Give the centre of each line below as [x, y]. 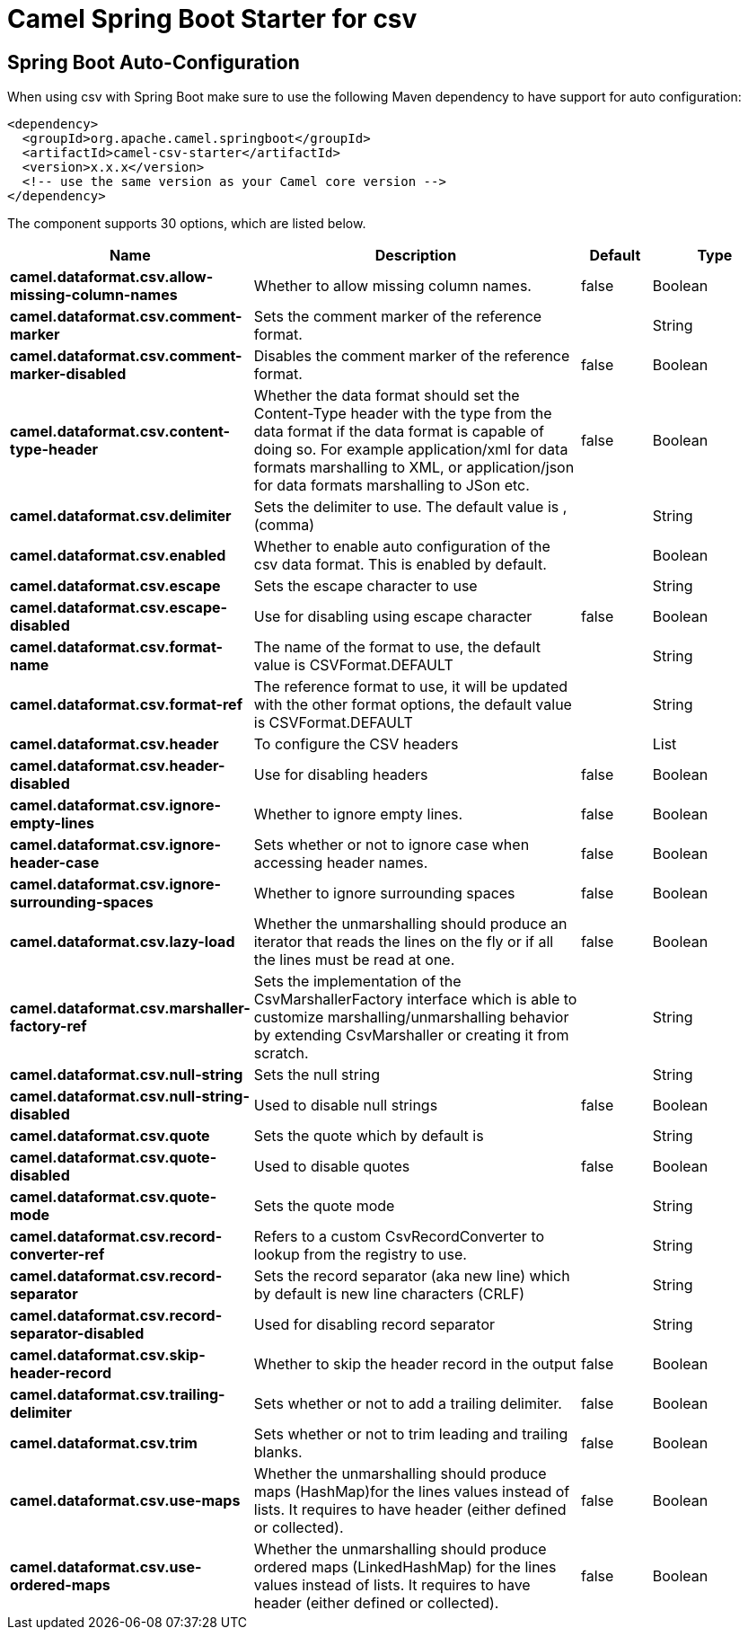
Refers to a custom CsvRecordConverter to [399, 1237]
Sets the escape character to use [365, 586]
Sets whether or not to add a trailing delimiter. [408, 1404]
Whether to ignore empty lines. [358, 814]
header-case [55, 863]
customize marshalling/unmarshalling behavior [411, 1018]
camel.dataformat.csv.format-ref [126, 705]
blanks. [278, 1452]
